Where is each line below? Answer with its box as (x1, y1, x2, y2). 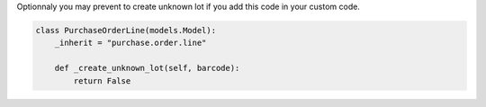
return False (73, 76, 131, 85)
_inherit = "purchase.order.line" (54, 38, 207, 49)
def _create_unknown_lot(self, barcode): (54, 63, 240, 74)
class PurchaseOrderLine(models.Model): (35, 25, 216, 35)
